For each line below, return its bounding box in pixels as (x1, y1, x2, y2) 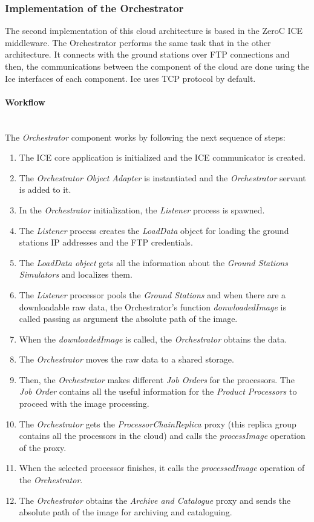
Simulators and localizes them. (19, 268, 132, 281)
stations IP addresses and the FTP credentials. (19, 236, 193, 249)
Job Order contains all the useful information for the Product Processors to (19, 385, 297, 398)
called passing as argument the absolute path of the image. (19, 312, 238, 325)
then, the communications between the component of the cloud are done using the (5, 60, 310, 72)
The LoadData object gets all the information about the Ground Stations (19, 256, 288, 269)
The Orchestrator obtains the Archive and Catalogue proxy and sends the (19, 494, 291, 506)
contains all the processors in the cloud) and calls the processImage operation (19, 429, 306, 442)
